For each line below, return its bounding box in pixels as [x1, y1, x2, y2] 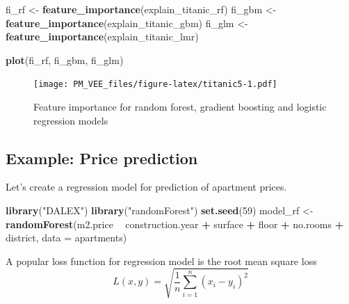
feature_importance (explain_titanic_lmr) [6, 29, 199, 44]
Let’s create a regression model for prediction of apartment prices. [6, 179, 287, 194]
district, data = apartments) [6, 230, 127, 245]
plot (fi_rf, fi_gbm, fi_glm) [6, 52, 124, 67]
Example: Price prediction [6, 147, 198, 168]
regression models [33, 113, 108, 127]
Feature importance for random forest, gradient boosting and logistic [33, 99, 327, 114]
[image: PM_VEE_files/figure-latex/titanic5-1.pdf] [33, 79, 277, 90]
